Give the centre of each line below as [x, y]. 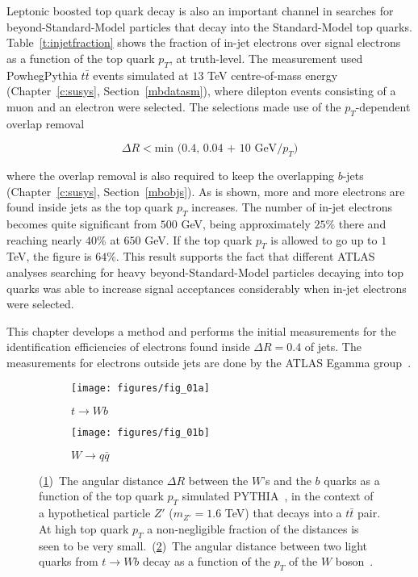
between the [218, 480]
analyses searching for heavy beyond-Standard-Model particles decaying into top [205, 272]
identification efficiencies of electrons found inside [128, 347]
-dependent [383, 106]
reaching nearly [44, 239]
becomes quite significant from [82, 223]
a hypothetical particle [95, 513]
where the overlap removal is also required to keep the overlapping [170, 175]
